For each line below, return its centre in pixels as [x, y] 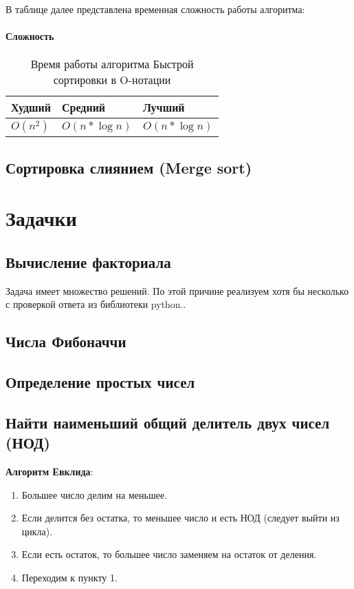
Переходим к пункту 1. [69, 578]
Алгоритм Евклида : [49, 472]
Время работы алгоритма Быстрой [112, 64]
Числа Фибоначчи [66, 341]
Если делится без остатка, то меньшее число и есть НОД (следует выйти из [180, 518]
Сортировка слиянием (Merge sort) [129, 167]
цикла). [37, 531]
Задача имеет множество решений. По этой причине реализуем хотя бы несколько [177, 290]
